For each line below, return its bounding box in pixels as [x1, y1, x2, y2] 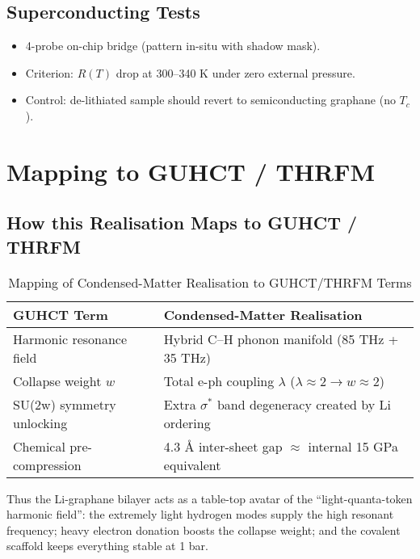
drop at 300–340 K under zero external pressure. [115, 64, 355, 81]
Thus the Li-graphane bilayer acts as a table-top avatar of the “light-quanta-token [6, 490, 413, 506]
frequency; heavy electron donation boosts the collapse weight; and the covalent [6, 521, 401, 538]
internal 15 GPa [308, 436, 399, 456]
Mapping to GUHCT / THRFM [6, 154, 376, 187]
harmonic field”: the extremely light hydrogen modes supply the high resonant [6, 506, 394, 523]
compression [13, 455, 82, 474]
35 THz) [163, 347, 212, 367]
